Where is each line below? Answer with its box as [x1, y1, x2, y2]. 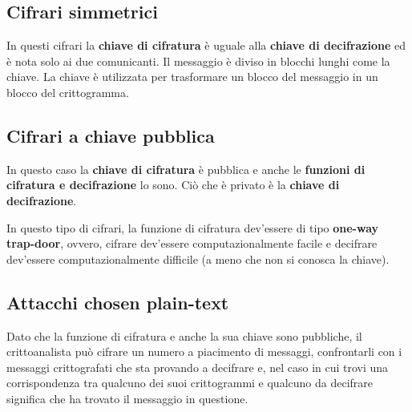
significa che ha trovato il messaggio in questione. [6, 390, 248, 406]
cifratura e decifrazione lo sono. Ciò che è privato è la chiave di [6, 176, 340, 193]
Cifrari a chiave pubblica [6, 123, 215, 147]
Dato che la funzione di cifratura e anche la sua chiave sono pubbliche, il [6, 327, 362, 344]
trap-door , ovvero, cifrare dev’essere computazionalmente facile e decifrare [6, 235, 378, 252]
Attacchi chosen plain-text [6, 289, 229, 314]
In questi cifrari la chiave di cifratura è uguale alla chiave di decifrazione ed [6, 37, 406, 54]
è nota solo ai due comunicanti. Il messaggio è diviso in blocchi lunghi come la [6, 52, 390, 69]
